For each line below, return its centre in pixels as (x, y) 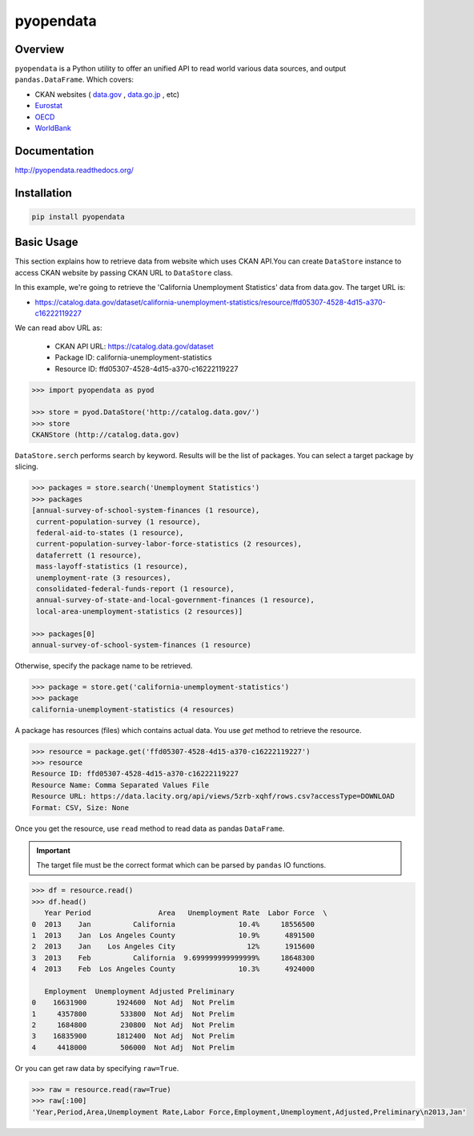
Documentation (54, 151)
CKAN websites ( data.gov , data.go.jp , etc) (107, 94)
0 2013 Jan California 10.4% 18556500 (173, 924)
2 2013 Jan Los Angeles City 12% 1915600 (173, 947)
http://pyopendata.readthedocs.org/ (74, 170)
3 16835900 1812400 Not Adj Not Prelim (133, 1036)
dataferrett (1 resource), (89, 555)
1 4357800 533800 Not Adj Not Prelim (133, 1014)
